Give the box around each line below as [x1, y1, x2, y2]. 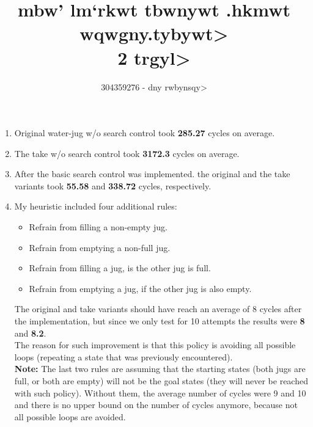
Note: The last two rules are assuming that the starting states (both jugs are [14, 362, 306, 375]
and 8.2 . [14, 326, 46, 339]
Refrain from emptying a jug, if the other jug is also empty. [29, 282, 252, 294]
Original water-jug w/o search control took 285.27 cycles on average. [14, 126, 275, 139]
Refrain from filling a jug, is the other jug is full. [29, 261, 211, 274]
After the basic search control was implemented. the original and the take [14, 167, 290, 180]
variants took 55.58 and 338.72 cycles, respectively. [14, 179, 212, 192]
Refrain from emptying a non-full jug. [29, 241, 171, 254]
